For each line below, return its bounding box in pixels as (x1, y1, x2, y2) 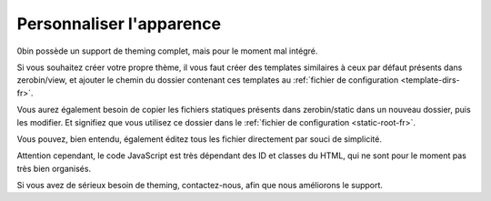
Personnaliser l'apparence (16, 14, 222, 34)
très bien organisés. (16, 163, 91, 174)
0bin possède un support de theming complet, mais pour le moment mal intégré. (16, 45, 318, 56)
